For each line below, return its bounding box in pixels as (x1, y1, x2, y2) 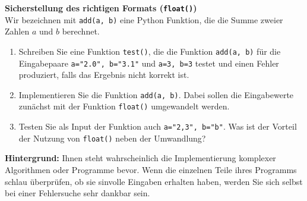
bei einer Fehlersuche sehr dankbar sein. (5, 187, 150, 199)
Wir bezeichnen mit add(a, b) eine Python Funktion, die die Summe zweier (5, 13, 283, 26)
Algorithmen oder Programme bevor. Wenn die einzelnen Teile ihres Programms (5, 164, 297, 176)
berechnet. (62, 25, 100, 37)
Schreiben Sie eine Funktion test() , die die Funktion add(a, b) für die (18, 45, 281, 57)
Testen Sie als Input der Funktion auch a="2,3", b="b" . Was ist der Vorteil (18, 120, 297, 133)
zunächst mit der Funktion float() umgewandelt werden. (18, 100, 230, 112)
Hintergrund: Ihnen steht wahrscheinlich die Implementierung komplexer (5, 152, 276, 164)
